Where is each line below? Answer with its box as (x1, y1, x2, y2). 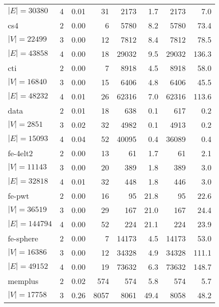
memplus (8, 275, 39, 286)
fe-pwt (8, 190, 29, 201)
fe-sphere (8, 233, 38, 244)
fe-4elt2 (8, 147, 33, 159)
